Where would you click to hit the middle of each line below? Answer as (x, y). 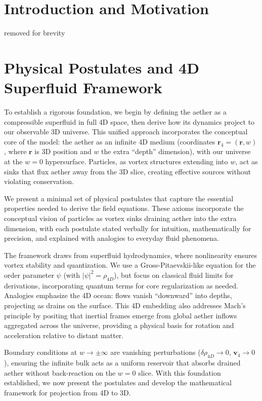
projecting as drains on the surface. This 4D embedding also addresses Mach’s (125, 305)
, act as (247, 161)
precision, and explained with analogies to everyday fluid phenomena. (112, 238)
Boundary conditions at (41, 352)
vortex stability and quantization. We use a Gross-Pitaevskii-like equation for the (130, 265)
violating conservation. (39, 181)
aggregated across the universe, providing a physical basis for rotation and (119, 325)
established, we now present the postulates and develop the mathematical (118, 382)
